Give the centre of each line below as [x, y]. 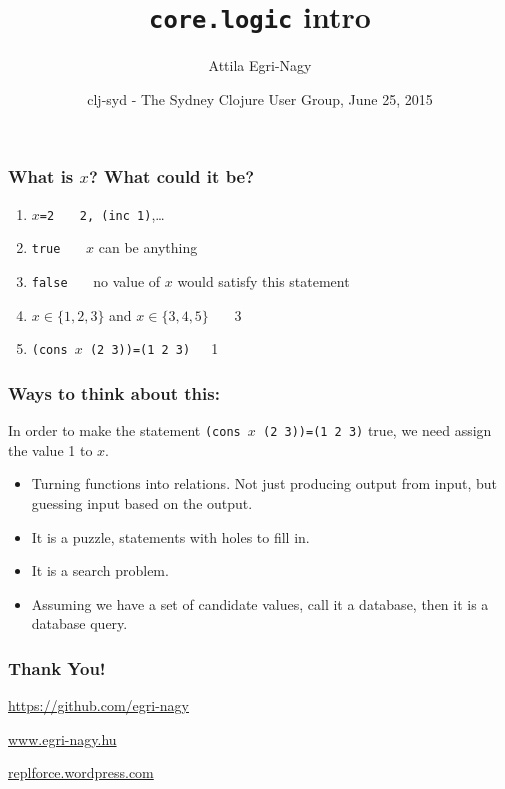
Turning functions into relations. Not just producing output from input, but [264, 483]
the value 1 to [50, 449]
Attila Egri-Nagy [260, 65]
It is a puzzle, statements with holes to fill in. [170, 536]
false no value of [96, 281]
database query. [79, 623]
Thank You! [57, 667]
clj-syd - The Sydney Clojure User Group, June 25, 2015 [260, 98]
